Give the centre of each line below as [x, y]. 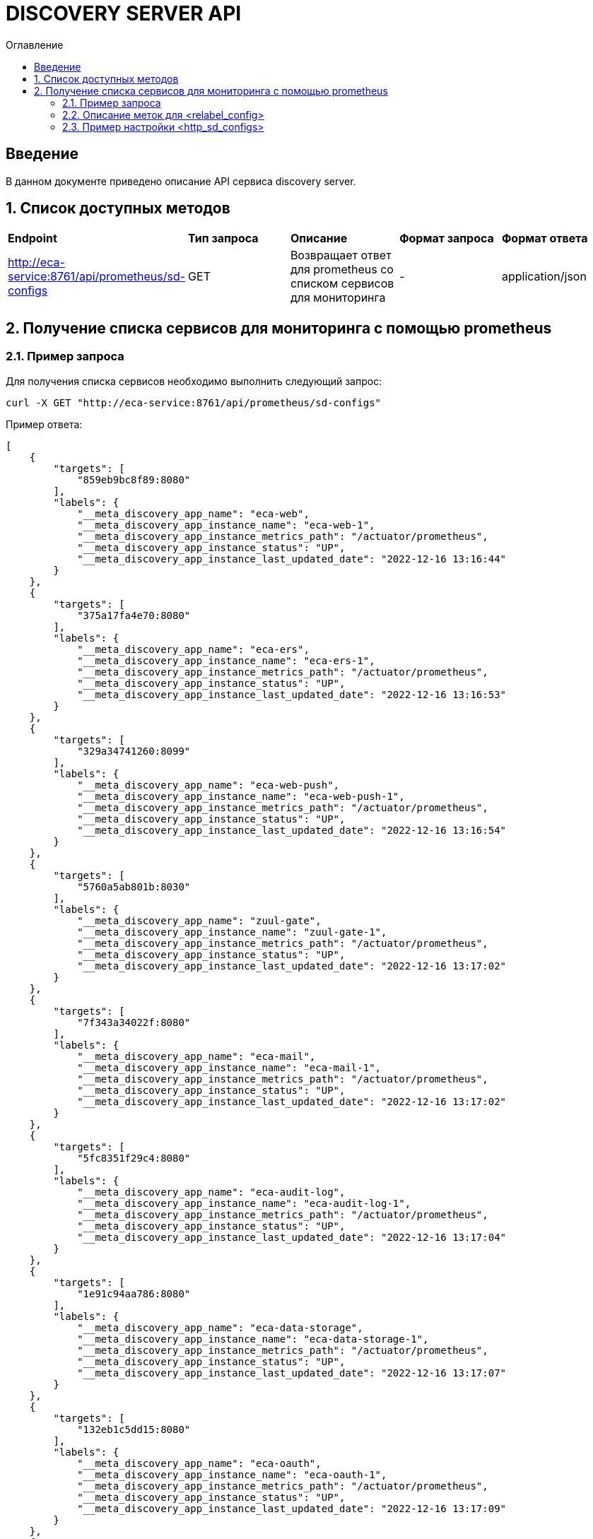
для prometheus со [342, 270]
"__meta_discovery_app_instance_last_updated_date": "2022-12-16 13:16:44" [292, 559]
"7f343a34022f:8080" [134, 1022]
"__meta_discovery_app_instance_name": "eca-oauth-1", [232, 1474]
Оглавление [35, 45]
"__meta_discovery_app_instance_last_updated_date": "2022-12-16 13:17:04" [292, 1237]
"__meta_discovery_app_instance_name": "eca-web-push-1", [241, 796]
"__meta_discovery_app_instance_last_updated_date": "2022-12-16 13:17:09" [292, 1508]
